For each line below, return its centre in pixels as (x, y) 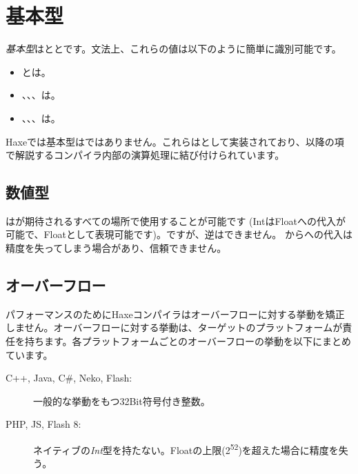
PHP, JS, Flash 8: (43, 424)
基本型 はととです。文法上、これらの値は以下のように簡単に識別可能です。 (173, 49)
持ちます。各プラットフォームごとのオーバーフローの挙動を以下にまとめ (188, 341)
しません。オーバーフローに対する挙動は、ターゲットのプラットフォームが (174, 327)
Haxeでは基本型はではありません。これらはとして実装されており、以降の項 (175, 141)
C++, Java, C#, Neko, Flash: (69, 378)
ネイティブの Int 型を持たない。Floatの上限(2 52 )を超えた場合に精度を (186, 449)
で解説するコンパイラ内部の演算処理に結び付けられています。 (145, 155)
